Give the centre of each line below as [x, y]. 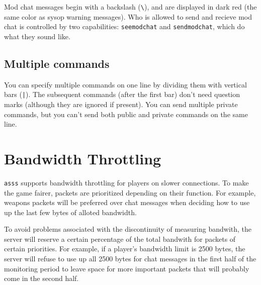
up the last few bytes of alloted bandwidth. [70, 212]
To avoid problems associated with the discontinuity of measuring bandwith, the [128, 229]
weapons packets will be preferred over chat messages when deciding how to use [127, 202]
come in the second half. [41, 278]
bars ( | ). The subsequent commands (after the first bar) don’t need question [122, 94]
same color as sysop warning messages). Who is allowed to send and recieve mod [128, 16]
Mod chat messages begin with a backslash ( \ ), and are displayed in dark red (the [130, 7]
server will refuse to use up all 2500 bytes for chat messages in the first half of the [130, 259]
